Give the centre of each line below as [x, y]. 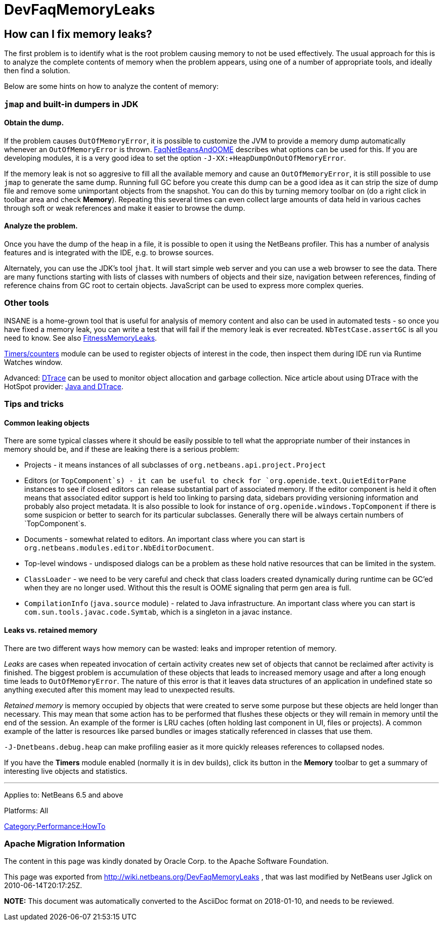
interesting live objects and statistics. [66, 771]
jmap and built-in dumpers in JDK [71, 104]
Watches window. [33, 362]
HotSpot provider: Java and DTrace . [64, 386]
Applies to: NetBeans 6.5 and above [64, 795]
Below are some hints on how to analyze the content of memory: [112, 86]
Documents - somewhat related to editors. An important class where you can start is [165, 539]
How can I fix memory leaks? [78, 34]
